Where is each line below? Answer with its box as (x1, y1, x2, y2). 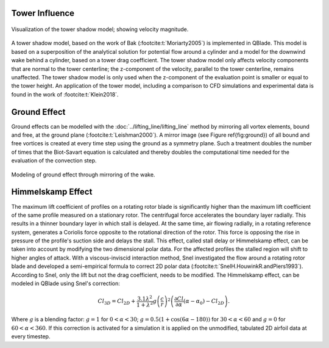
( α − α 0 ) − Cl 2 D (183, 298, 225, 306)
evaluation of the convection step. (11, 157, 97, 164)
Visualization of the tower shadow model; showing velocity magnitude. (11, 26, 189, 33)
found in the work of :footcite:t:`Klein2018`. (11, 90, 119, 98)
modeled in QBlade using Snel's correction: (11, 280, 120, 287)
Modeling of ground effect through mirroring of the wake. (11, 171, 155, 178)
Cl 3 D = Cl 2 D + (97, 298, 136, 306)
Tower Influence (11, 8, 75, 18)
